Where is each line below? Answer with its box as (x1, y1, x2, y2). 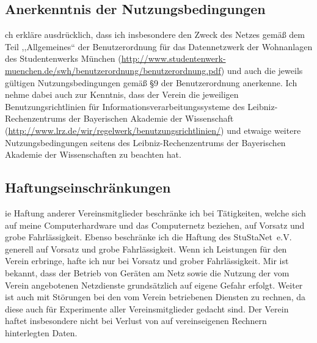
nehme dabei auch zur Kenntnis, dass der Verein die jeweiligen (5, 88, 239, 101)
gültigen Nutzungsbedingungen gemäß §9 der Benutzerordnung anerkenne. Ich (5, 76, 297, 89)
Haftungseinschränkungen (5, 178, 171, 197)
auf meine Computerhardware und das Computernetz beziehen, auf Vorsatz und (5, 218, 305, 231)
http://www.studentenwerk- (121, 52, 226, 65)
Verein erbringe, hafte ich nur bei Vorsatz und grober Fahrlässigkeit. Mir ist (5, 254, 289, 267)
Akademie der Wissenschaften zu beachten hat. (5, 148, 181, 161)
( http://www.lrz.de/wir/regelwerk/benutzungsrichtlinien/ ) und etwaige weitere (5, 124, 301, 136)
